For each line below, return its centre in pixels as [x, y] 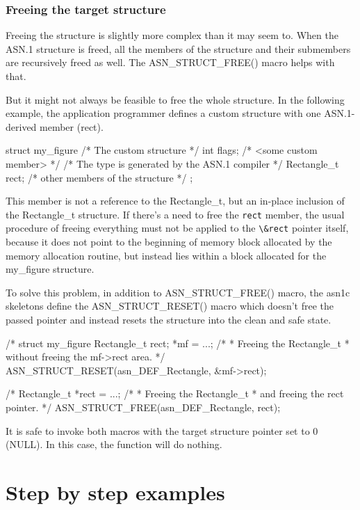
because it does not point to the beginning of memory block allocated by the [169, 242]
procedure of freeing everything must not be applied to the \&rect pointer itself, [177, 228]
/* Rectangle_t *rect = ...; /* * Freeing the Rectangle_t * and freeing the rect [175, 393]
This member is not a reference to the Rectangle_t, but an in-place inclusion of [175, 201]
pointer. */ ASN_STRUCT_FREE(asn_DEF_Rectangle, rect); [143, 407]
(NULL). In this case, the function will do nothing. [114, 444]
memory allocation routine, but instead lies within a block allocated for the [166, 255]
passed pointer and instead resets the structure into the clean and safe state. [169, 320]
